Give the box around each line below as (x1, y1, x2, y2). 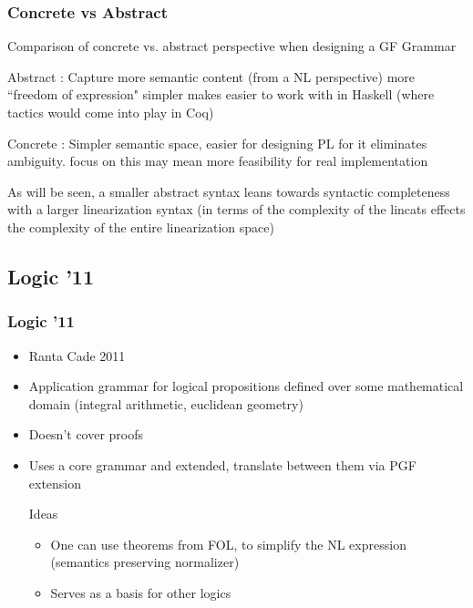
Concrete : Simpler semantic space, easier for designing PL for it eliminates (7, 133, 427, 152)
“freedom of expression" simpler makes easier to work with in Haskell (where (7, 85, 435, 104)
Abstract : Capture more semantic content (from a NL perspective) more (7, 67, 416, 86)
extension (28, 473, 82, 492)
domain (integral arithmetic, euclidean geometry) (28, 394, 303, 413)
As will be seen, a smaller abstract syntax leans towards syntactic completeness (7, 181, 450, 201)
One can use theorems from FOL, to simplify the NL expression (50, 534, 406, 553)
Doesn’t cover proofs (28, 425, 144, 444)
